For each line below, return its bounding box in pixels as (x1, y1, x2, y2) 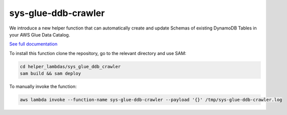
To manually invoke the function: (9, 83, 77, 89)
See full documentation (9, 41, 58, 47)
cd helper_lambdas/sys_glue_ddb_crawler (20, 63, 121, 69)
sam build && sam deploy (20, 70, 81, 76)
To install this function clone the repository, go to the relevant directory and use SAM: (9, 50, 186, 56)
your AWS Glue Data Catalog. (9, 31, 70, 37)
